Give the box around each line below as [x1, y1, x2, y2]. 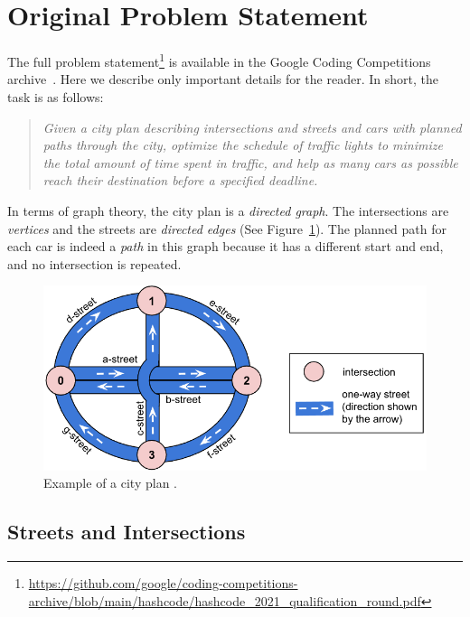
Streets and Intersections [7, 518, 246, 546]
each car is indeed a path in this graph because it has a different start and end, [7, 237, 444, 256]
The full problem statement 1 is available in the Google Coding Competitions [7, 50, 431, 70]
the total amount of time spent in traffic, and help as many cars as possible [42, 153, 458, 172]
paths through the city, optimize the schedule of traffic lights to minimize [42, 136, 443, 154]
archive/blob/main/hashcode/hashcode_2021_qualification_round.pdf [28, 591, 421, 610]
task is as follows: [7, 87, 104, 106]
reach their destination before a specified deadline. [42, 171, 318, 190]
